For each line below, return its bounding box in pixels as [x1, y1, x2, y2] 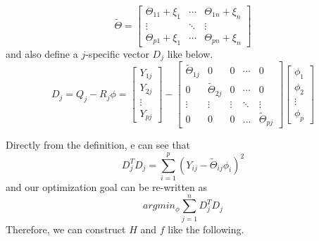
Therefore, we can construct [6, 221, 126, 236]
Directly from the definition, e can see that [6, 137, 191, 152]
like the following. [168, 221, 244, 236]
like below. [167, 46, 213, 61]
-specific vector [85, 46, 149, 61]
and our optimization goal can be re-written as [6, 180, 208, 194]
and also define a [6, 46, 78, 61]
